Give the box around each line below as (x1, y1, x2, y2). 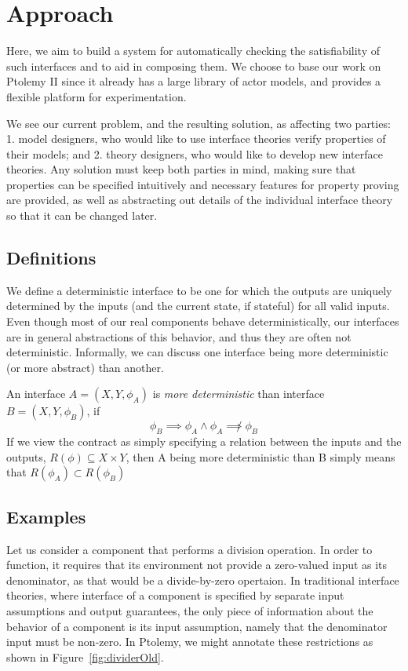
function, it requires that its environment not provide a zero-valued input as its (6, 556, 388, 573)
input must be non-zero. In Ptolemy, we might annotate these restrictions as (6, 633, 373, 650)
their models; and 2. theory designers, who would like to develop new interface (6, 145, 383, 162)
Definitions (6, 246, 97, 270)
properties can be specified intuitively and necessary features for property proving (6, 176, 399, 192)
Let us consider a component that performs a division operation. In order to (6, 541, 373, 557)
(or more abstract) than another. (6, 359, 164, 375)
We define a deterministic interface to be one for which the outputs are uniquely (6, 282, 392, 298)
